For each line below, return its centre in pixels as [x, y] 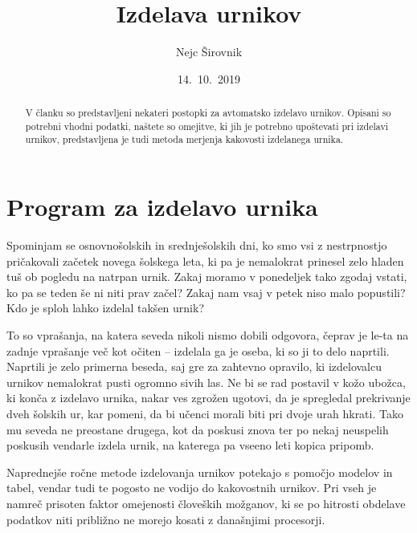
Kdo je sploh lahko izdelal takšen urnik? [105, 308]
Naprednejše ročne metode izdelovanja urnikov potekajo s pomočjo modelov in [200, 472]
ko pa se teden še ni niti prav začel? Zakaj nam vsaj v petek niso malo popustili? [206, 292]
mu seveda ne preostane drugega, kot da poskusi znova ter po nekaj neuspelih [198, 429]
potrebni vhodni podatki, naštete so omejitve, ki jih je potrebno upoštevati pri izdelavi [207, 126]
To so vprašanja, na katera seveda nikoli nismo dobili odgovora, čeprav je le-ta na [208, 334]
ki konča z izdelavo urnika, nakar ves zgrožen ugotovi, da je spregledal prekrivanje [208, 398]
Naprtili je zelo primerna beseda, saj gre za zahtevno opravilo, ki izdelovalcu [194, 366]
